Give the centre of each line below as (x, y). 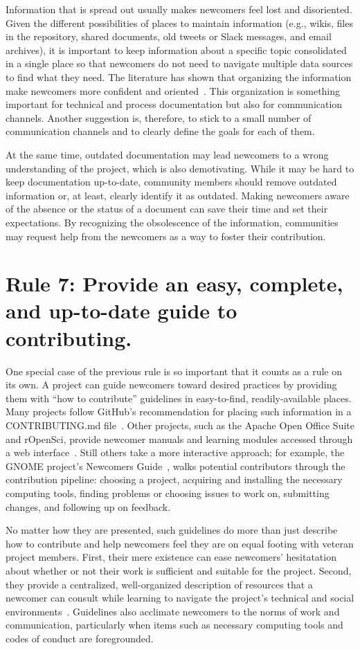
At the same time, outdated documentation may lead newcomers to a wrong (167, 154)
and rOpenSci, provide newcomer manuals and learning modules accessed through (179, 439)
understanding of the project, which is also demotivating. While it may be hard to (180, 168)
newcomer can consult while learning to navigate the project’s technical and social (180, 598)
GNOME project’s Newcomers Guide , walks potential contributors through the (175, 466)
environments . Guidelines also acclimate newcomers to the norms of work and (173, 611)
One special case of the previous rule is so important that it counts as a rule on (174, 371)
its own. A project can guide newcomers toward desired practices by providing (171, 385)
